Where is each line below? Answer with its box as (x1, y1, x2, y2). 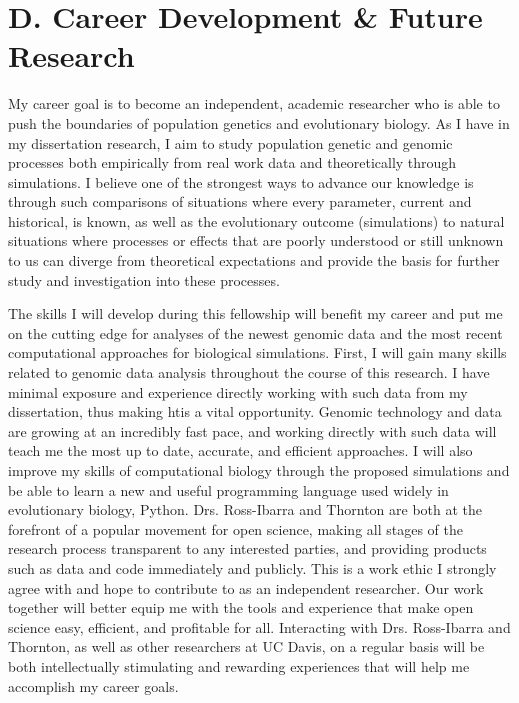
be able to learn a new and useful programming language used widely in (8, 479, 449, 500)
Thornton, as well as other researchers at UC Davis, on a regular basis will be (8, 636, 485, 657)
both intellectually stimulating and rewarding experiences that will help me (8, 655, 470, 676)
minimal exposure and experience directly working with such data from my (8, 381, 468, 402)
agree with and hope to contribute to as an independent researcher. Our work (8, 577, 484, 598)
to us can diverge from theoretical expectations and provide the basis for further (8, 250, 500, 271)
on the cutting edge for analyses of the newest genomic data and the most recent (8, 322, 503, 343)
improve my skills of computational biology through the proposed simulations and (8, 460, 510, 480)
